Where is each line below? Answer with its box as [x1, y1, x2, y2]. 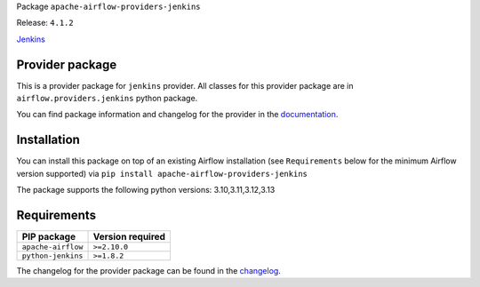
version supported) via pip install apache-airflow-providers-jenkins [16, 168, 308, 179]
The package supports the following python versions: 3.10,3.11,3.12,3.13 [16, 185, 276, 195]
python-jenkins [21, 251, 84, 261]
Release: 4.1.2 [16, 18, 75, 28]
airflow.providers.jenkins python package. [16, 93, 198, 104]
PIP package [21, 231, 76, 243]
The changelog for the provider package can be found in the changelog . [16, 266, 282, 276]
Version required [92, 231, 166, 243]
